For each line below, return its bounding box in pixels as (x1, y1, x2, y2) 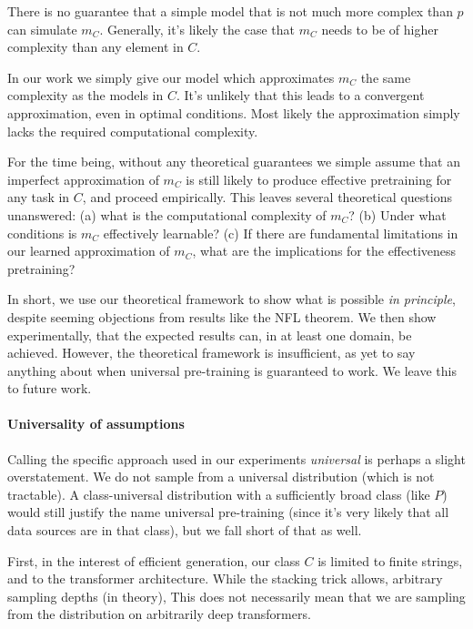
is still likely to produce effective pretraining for (186, 169, 452, 188)
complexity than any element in (7, 37, 184, 56)
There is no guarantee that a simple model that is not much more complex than (7, 2, 453, 20)
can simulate (7, 19, 77, 38)
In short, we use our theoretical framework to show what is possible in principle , (7, 289, 456, 309)
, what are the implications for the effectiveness (192, 241, 457, 260)
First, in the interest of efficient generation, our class (7, 551, 300, 570)
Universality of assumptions (7, 414, 185, 433)
